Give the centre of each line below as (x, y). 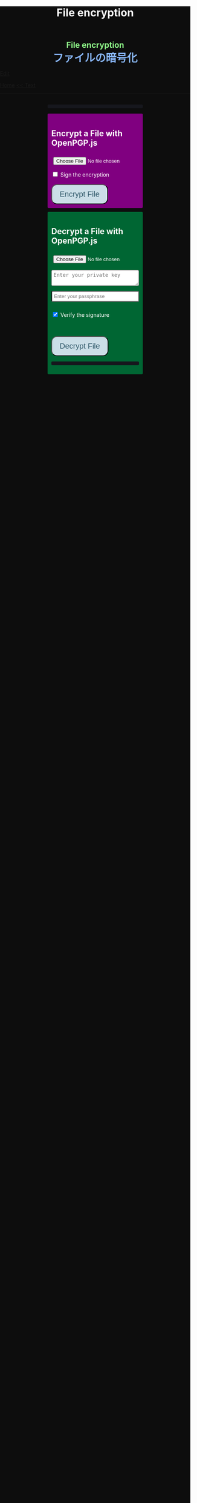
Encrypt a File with (87, 133)
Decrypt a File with (88, 231)
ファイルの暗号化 (95, 58)
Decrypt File (80, 346)
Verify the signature (85, 314)
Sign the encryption (85, 175)
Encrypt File (79, 194)
